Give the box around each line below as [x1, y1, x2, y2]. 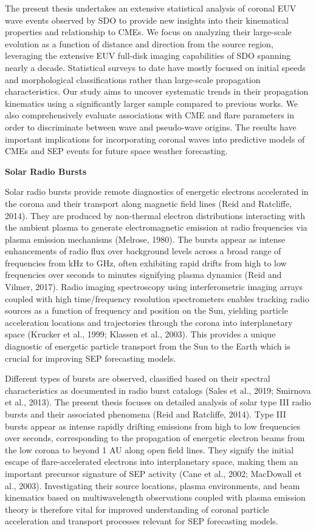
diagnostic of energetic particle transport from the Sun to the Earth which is [5, 340, 290, 353]
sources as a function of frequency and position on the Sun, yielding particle [5, 304, 288, 317]
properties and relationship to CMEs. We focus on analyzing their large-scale [5, 25, 292, 38]
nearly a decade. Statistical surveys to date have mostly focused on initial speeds [5, 61, 306, 73]
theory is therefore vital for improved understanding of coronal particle [5, 502, 269, 515]
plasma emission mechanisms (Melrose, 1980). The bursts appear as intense [5, 232, 286, 245]
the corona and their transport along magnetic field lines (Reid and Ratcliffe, [5, 197, 292, 209]
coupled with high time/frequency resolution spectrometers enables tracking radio [5, 292, 309, 305]
